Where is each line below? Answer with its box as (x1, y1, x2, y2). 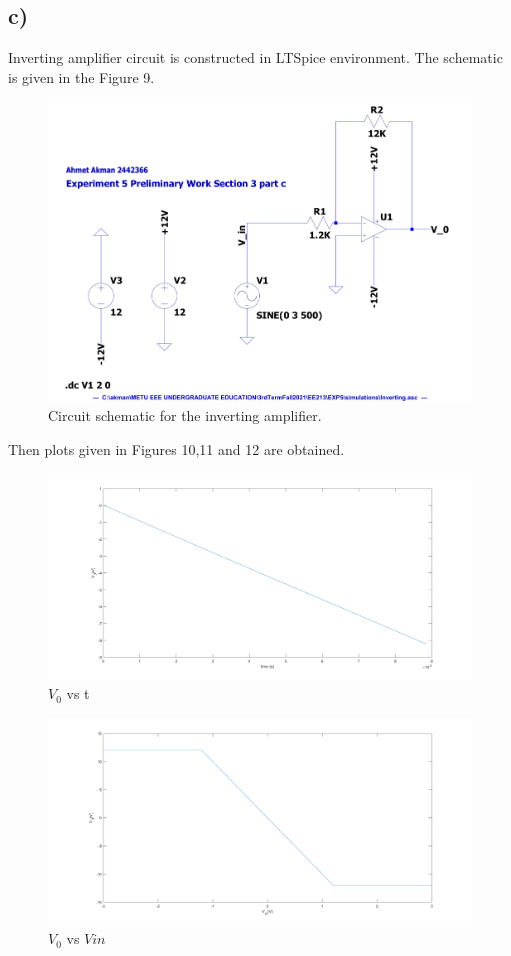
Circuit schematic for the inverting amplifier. (48, 405, 322, 426)
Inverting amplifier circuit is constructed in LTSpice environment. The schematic (8, 47, 503, 68)
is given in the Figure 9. (8, 66, 155, 87)
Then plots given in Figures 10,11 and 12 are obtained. (8, 438, 345, 459)
